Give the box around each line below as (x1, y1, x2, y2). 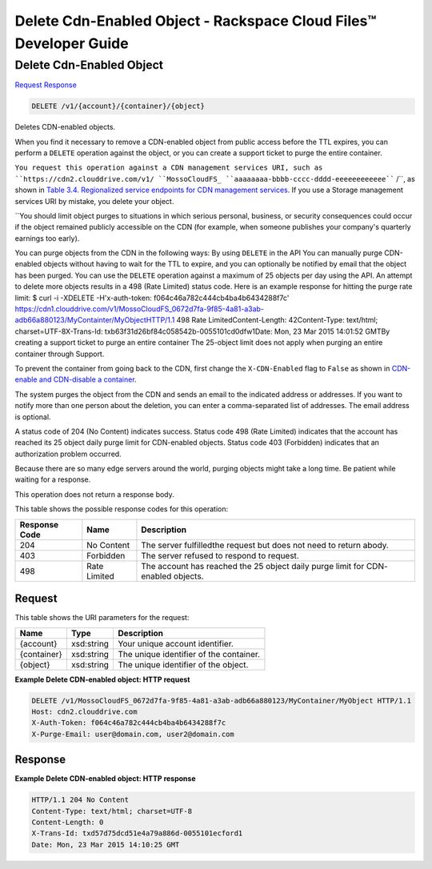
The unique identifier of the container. (117, 648, 260, 659)
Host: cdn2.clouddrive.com (31, 707, 138, 716)
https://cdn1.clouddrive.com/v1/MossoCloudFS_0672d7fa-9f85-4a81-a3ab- (14, 304, 264, 314)
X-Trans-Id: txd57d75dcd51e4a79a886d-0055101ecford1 (31, 829, 243, 838)
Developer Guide (14, 34, 129, 52)
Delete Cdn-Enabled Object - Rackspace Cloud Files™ (14, 12, 377, 30)
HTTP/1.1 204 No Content (31, 795, 130, 804)
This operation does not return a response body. (14, 489, 175, 499)
